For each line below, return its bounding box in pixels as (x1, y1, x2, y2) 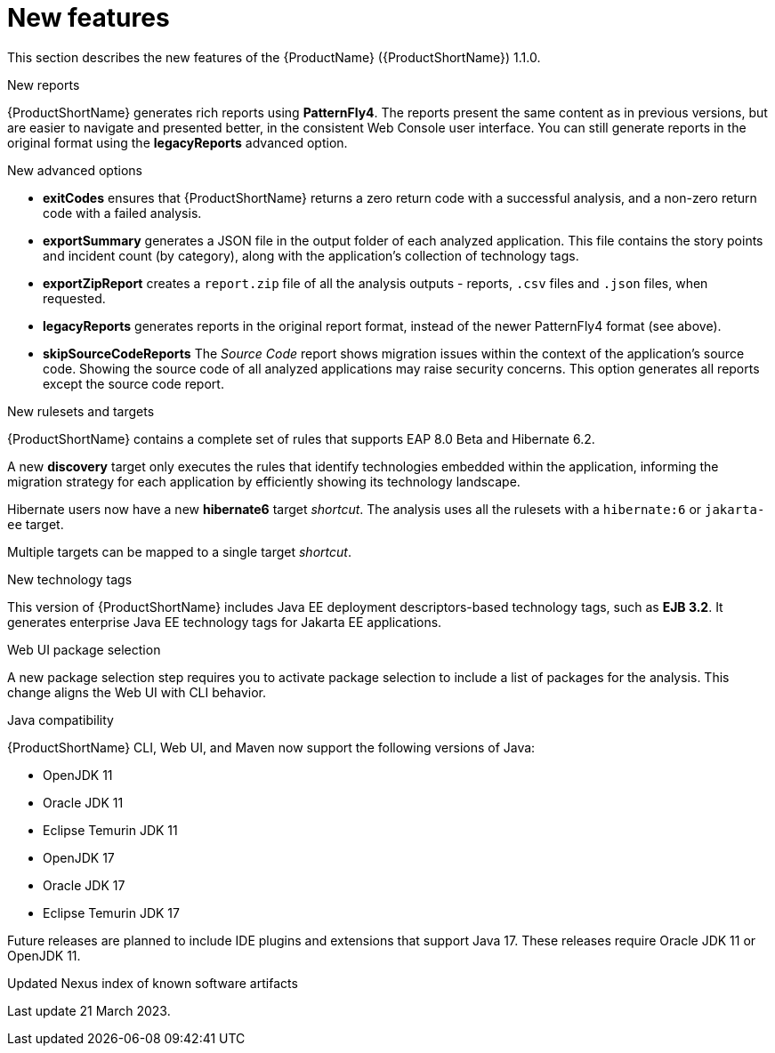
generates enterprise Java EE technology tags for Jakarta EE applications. (7, 614, 442, 630)
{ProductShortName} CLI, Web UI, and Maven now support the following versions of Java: (7, 739, 536, 755)
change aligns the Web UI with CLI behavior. (7, 684, 266, 700)
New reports (7, 76, 80, 92)
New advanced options (7, 162, 142, 178)
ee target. (7, 516, 64, 532)
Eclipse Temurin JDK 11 (43, 822, 178, 838)
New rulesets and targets (7, 403, 155, 419)
